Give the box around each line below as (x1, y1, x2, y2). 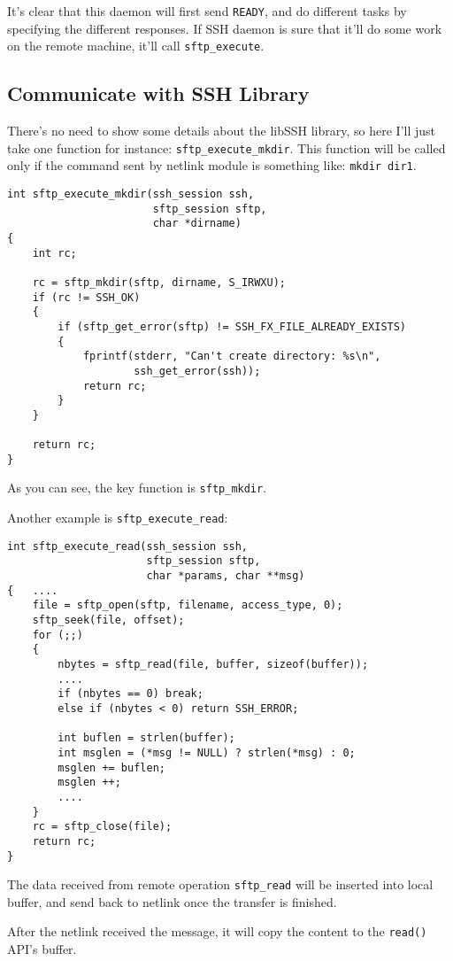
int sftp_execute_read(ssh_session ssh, (7, 539, 249, 553)
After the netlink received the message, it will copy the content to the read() (7, 922, 427, 941)
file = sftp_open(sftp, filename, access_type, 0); (32, 599, 343, 612)
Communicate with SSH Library (7, 80, 310, 107)
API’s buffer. (7, 940, 77, 958)
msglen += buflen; (58, 761, 165, 774)
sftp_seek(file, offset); (32, 614, 185, 627)
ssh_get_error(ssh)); (134, 364, 261, 377)
